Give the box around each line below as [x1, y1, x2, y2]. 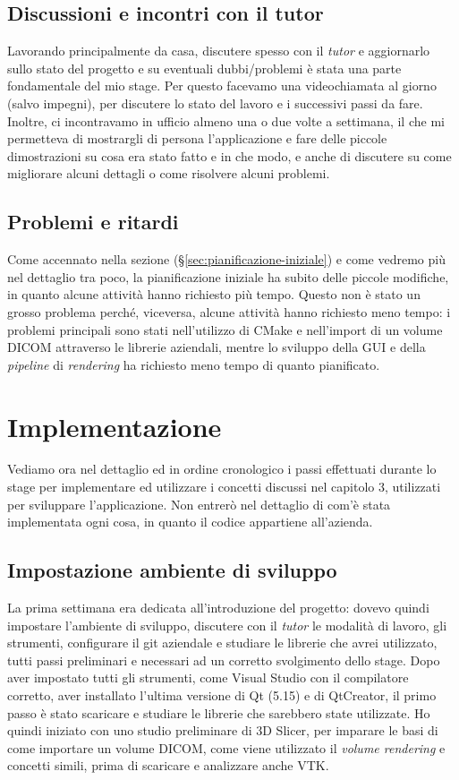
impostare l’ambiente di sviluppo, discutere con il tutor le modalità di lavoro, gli [7, 615, 447, 634]
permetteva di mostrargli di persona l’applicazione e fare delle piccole [7, 129, 387, 148]
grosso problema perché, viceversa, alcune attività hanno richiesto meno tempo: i [7, 302, 451, 321]
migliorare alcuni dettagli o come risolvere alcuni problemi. [7, 164, 330, 183]
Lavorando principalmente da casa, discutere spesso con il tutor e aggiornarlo [7, 41, 430, 60]
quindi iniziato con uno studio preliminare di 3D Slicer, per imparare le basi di [7, 721, 438, 740]
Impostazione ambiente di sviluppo [7, 556, 337, 584]
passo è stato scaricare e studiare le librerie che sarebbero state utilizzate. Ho [7, 703, 430, 722]
